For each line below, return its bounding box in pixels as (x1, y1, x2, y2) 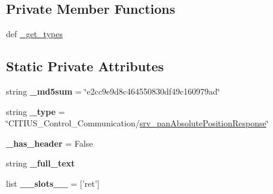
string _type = (6, 105, 65, 117)
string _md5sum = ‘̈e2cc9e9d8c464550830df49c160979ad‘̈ (6, 85, 220, 97)
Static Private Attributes (6, 57, 164, 75)
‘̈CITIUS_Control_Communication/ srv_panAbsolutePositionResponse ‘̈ (6, 117, 269, 129)
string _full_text (6, 157, 75, 169)
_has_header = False (6, 137, 93, 149)
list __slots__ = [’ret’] (6, 177, 100, 189)
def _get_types (6, 28, 63, 40)
